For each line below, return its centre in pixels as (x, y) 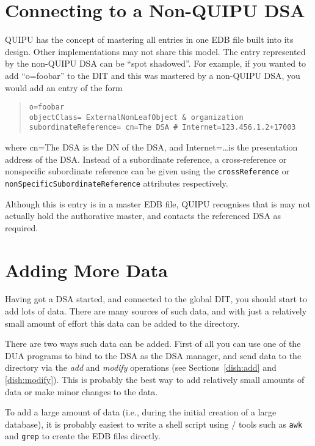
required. (22, 227)
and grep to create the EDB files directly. (83, 436)
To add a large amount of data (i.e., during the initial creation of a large (141, 412)
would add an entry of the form (64, 87)
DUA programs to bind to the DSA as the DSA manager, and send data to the (153, 355)
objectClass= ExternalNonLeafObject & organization (136, 117)
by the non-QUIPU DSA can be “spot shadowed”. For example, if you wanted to (156, 63)
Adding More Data (86, 269)
